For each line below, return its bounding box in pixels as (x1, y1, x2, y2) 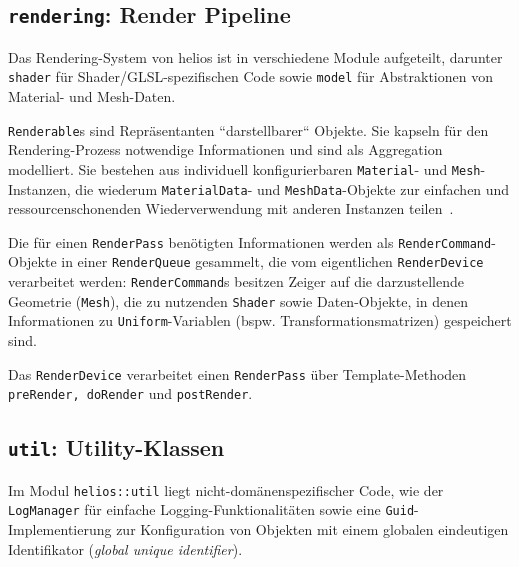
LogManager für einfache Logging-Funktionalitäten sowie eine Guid (8, 499, 415, 520)
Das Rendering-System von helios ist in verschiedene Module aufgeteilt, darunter (8, 46, 503, 67)
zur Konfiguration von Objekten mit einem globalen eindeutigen (116, 519, 509, 540)
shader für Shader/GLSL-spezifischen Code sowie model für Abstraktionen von (8, 66, 493, 87)
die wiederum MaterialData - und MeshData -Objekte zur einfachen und (75, 178, 510, 199)
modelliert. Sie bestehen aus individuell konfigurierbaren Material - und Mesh (8, 158, 481, 179)
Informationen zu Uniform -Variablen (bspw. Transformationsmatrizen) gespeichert (8, 310, 512, 331)
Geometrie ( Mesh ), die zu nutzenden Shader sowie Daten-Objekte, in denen (8, 290, 469, 311)
